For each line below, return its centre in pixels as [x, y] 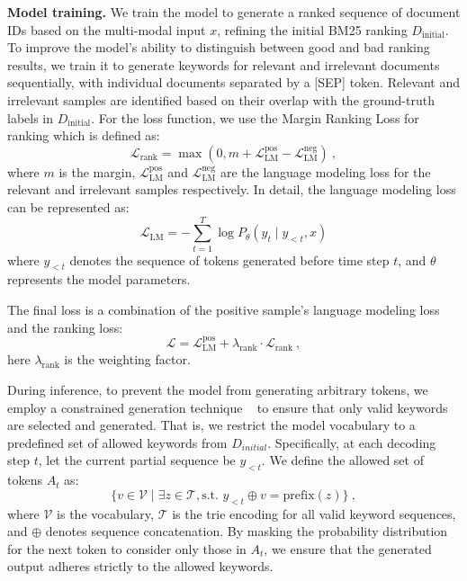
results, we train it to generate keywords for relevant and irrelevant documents [224, 64]
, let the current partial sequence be [137, 460]
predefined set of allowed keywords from [117, 442]
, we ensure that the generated [348, 548]
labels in [31, 117]
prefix [299, 495]
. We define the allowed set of [342, 460]
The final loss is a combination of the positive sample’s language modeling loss [224, 310]
